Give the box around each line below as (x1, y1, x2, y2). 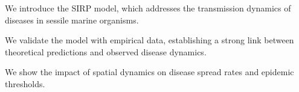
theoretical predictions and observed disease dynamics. (5, 45, 207, 58)
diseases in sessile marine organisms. (5, 13, 139, 26)
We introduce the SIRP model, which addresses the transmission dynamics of (5, 2, 291, 14)
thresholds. (5, 77, 45, 90)
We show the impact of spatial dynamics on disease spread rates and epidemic (5, 66, 294, 78)
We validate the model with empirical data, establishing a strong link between (5, 34, 294, 46)
